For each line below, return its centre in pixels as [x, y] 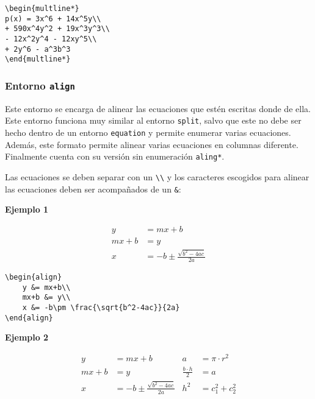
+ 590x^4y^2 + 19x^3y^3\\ [57, 29]
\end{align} [29, 318]
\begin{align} [34, 277]
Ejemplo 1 [27, 209]
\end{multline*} [38, 59]
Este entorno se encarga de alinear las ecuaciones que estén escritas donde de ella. [158, 108]
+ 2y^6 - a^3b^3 [38, 49]
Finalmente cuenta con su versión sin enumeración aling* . [115, 156]
